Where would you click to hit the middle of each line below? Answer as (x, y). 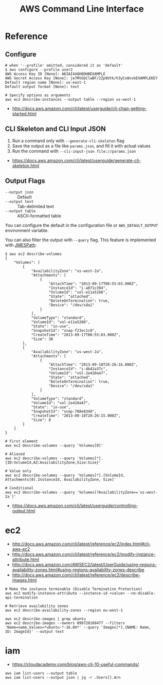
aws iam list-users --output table (41, 673)
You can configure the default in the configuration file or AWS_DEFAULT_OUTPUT (81, 225)
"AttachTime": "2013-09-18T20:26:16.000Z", (93, 364)
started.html (24, 114)
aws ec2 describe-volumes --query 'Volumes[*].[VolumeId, (65, 475)
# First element (21, 441)
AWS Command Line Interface (82, 9)
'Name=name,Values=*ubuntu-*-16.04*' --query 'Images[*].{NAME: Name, (78, 627)
